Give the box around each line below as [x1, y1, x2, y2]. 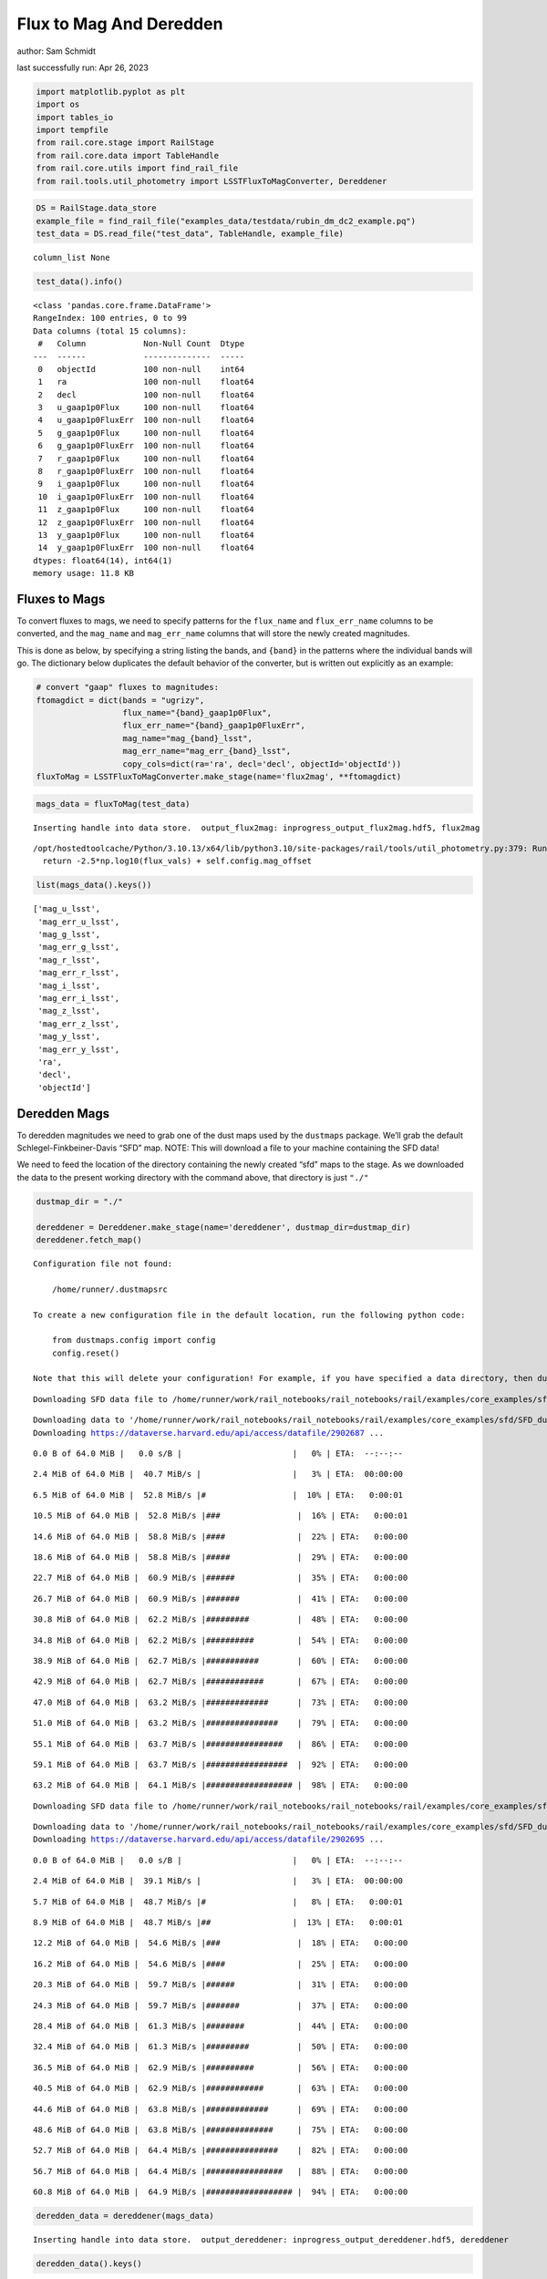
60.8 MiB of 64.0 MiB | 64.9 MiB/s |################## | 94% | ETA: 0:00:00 [33, 2187, 408, 2197]
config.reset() [51, 1347, 120, 1358]
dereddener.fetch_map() [36, 1234, 143, 1244]
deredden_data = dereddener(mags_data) [36, 2211, 214, 2222]
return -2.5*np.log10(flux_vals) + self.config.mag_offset [42, 856, 312, 866]
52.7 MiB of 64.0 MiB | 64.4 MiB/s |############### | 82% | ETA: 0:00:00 [33, 2145, 408, 2156]
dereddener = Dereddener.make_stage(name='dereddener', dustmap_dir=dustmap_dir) [36, 1222, 412, 1232]
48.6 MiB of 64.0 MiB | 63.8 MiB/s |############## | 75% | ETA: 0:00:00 [33, 2124, 408, 2135]
